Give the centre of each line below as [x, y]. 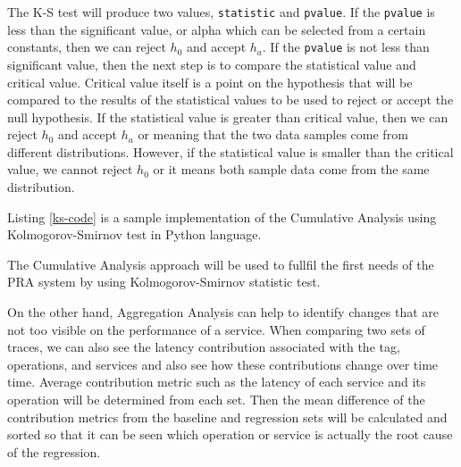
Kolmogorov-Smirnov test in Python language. [134, 234]
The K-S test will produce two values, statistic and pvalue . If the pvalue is [221, 12]
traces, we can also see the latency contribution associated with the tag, [204, 347]
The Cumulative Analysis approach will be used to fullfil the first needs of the [221, 264]
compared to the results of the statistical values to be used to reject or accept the [230, 100]
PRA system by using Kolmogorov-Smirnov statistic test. [164, 282]
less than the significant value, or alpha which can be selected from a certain [217, 29]
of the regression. [54, 451]
